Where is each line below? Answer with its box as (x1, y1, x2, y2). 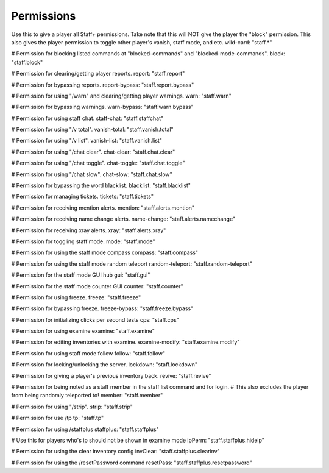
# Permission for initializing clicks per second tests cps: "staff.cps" (11, 316, 179, 323)
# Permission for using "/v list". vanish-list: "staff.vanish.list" (11, 137, 163, 144)
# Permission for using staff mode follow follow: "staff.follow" (11, 349, 166, 357)
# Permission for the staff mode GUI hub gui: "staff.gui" (11, 271, 150, 279)
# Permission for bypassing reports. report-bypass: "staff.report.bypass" (11, 81, 194, 88)
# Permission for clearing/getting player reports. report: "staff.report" (11, 70, 185, 77)
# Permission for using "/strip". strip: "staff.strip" (11, 403, 133, 410)
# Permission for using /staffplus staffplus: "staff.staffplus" (11, 425, 159, 433)
